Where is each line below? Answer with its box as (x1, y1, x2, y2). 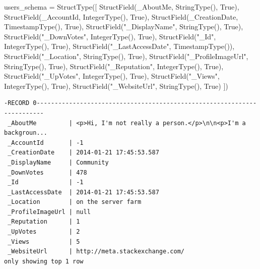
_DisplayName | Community (8, 158, 109, 166)
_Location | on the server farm (8, 198, 142, 206)
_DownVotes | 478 (8, 169, 87, 176)
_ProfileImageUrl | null (8, 208, 91, 216)
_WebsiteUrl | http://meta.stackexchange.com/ (8, 248, 184, 255)
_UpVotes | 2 (8, 228, 80, 236)
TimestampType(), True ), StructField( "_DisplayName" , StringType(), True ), (4, 21, 243, 32)
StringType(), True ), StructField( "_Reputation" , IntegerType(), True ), (4, 61, 224, 71)
